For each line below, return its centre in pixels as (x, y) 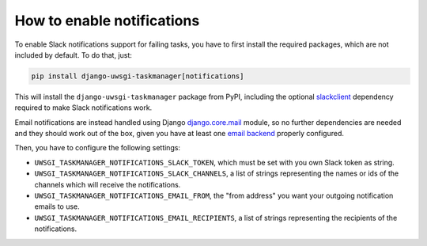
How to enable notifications (107, 21)
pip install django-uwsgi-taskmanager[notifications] (138, 76)
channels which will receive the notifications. (108, 184)
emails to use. (57, 206)
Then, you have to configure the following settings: (98, 148)
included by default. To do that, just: (73, 55)
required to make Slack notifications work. (83, 108)
